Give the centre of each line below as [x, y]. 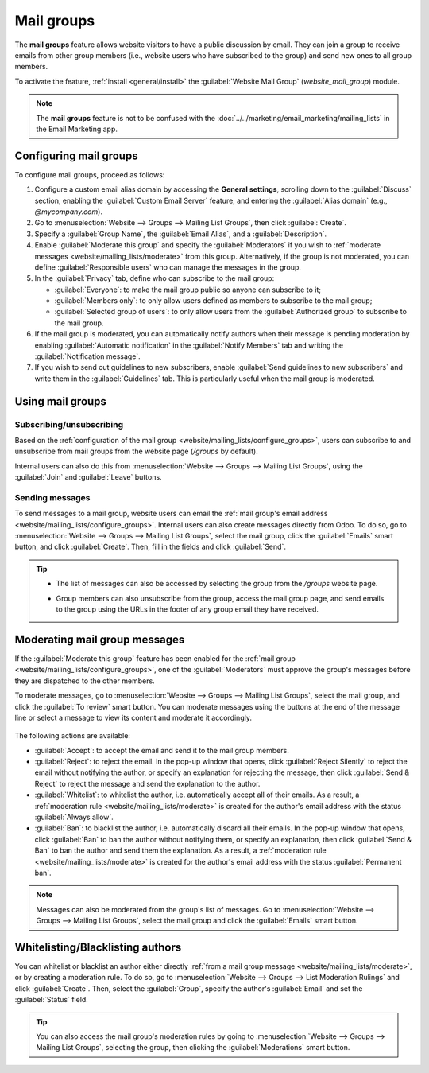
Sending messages [52, 497]
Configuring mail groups [76, 156]
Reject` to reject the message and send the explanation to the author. [147, 783]
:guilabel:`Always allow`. [74, 817]
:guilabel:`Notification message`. [87, 356]
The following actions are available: [73, 736]
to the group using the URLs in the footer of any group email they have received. [187, 609]
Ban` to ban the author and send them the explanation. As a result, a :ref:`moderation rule [180, 850]
